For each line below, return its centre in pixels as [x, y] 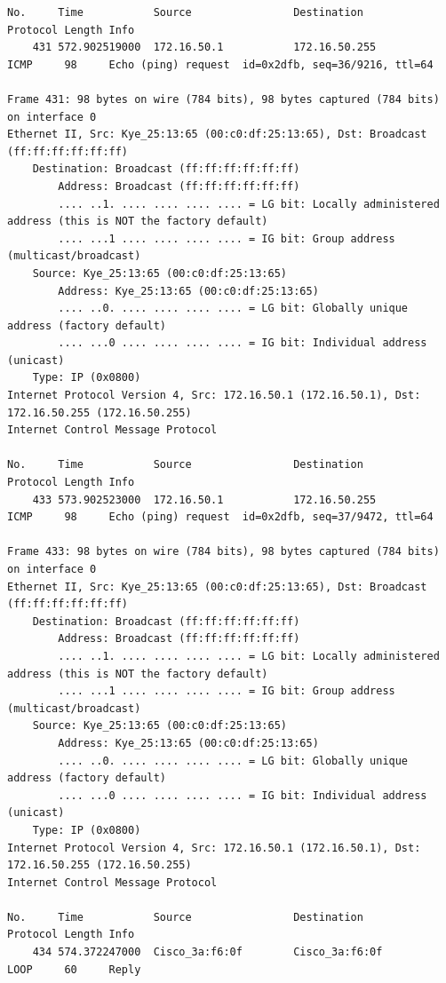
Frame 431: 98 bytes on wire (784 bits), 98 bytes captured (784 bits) [223, 99]
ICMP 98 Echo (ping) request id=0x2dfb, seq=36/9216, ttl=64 [220, 64]
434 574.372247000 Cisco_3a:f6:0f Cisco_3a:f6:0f [207, 952]
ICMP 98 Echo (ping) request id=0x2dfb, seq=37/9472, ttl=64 [220, 517]
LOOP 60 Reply [74, 969]
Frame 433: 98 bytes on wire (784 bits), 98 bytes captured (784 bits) [223, 552]
